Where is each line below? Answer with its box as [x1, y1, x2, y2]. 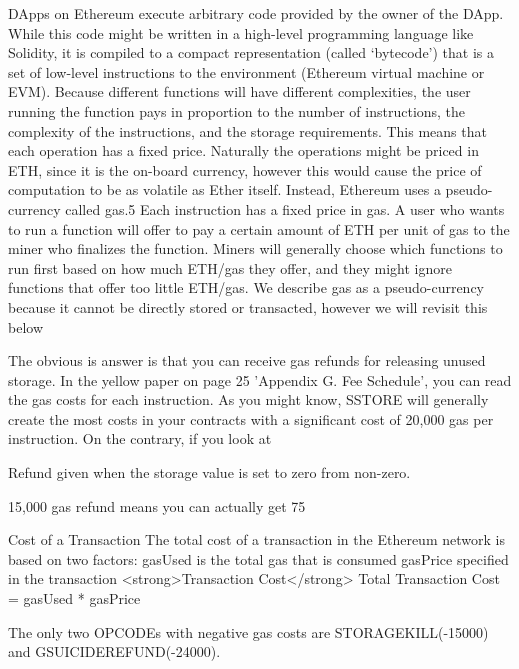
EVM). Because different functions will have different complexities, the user [8, 81, 471, 102]
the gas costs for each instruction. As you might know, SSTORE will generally [8, 389, 489, 410]
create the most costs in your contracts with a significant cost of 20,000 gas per [8, 408, 494, 429]
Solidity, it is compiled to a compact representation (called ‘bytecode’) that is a [8, 42, 495, 63]
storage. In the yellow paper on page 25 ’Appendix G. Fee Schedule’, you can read [8, 369, 512, 390]
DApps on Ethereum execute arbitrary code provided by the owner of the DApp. [8, 3, 504, 23]
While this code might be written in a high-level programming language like [8, 22, 474, 43]
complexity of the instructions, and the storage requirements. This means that [8, 120, 487, 141]
